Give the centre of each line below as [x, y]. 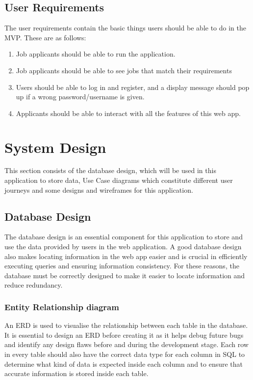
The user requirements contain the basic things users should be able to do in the [126, 28]
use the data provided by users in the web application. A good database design [123, 247]
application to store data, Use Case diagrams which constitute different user [119, 180]
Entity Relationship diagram [62, 307]
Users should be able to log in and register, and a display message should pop [133, 87]
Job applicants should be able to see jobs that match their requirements [124, 70]
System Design [55, 147]
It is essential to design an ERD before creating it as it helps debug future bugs [124, 335]
